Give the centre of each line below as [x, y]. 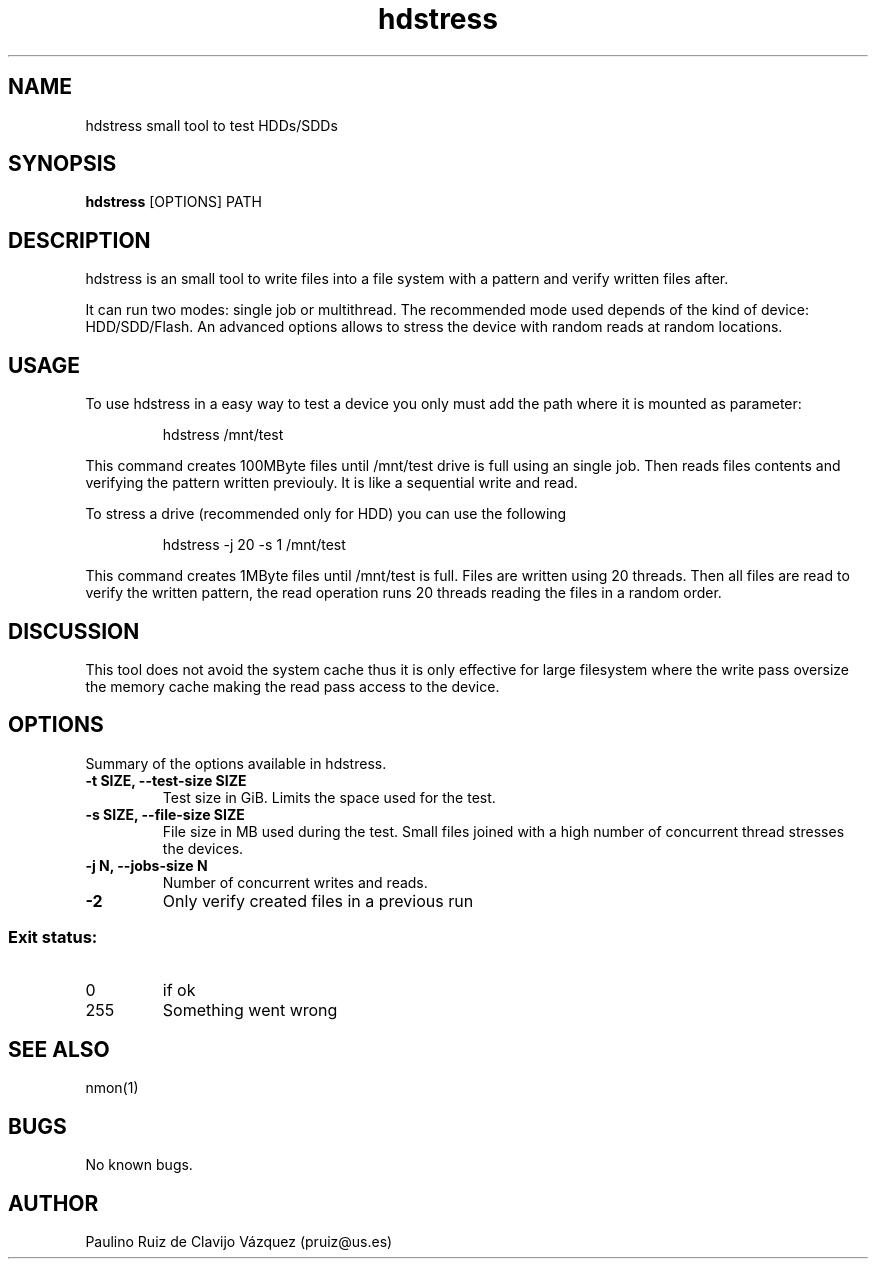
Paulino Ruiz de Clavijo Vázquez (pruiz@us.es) [239, 1242]
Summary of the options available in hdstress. [236, 763]
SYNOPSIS [62, 164]
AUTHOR [53, 1203]
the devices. [203, 848]
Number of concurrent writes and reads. [295, 882]
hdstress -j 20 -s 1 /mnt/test [254, 545]
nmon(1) [112, 1088]
